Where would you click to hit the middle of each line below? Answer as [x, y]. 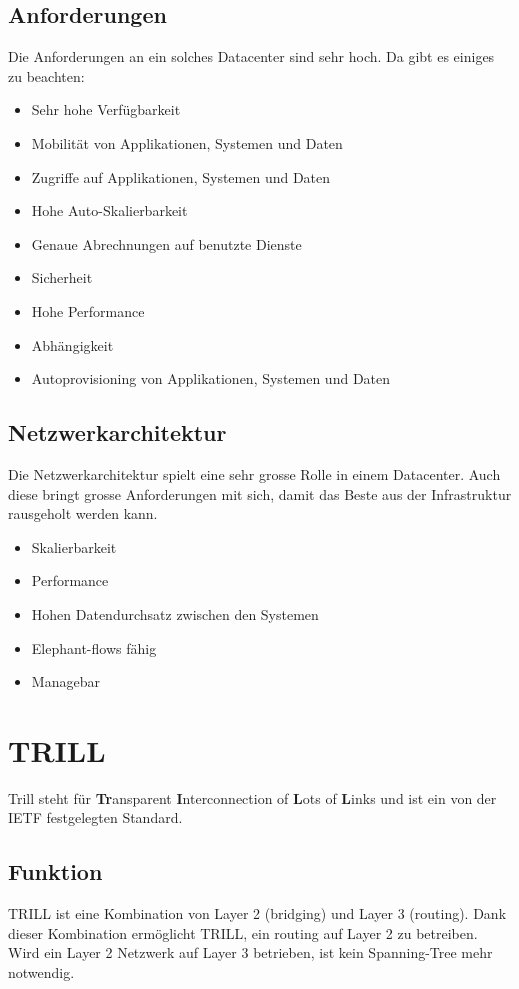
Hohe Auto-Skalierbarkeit [109, 210]
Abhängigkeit [72, 344]
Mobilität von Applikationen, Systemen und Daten [187, 142]
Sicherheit [62, 277]
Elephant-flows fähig [94, 647]
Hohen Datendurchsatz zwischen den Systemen [175, 613]
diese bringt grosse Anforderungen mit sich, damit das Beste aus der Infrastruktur [260, 493]
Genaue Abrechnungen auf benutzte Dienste [166, 243]
